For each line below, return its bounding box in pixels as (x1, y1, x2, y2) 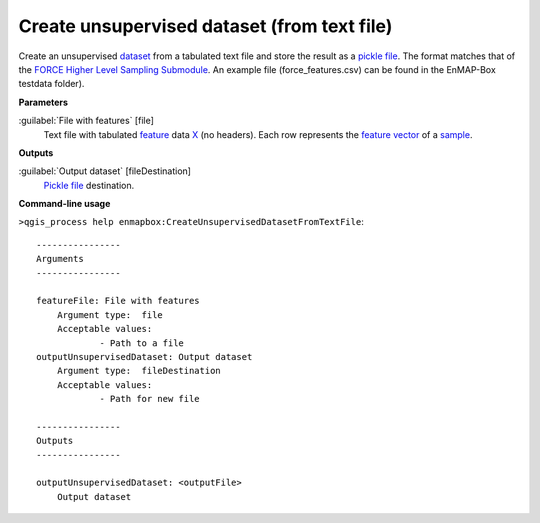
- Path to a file (99, 337, 185, 349)
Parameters (18, 96, 69, 108)
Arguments (36, 253, 84, 265)
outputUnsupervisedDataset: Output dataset (36, 351, 253, 362)
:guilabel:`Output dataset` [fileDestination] (18, 165, 192, 177)
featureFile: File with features (36, 295, 200, 307)
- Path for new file (99, 393, 200, 405)
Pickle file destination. (43, 179, 135, 191)
